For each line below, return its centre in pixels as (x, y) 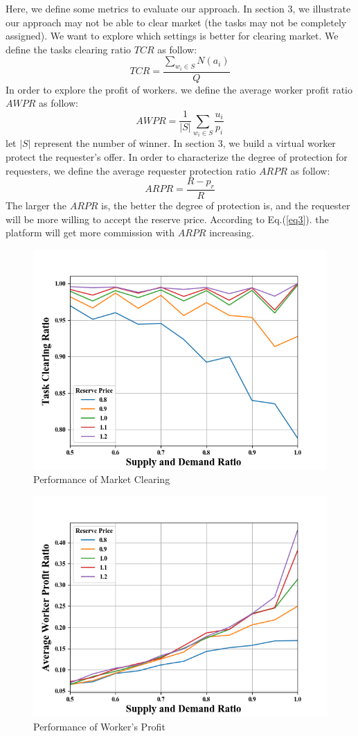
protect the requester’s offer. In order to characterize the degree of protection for (177, 157)
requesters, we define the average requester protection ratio (131, 170)
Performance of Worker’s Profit (99, 726)
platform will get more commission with (90, 233)
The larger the (36, 205)
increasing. (232, 233)
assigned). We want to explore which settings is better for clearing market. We (172, 36)
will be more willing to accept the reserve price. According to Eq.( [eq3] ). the (167, 219)
